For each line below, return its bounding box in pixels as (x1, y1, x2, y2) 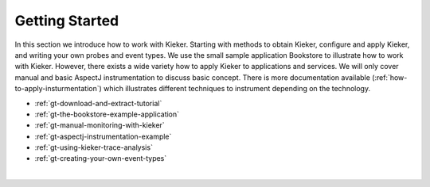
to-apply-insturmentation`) (14, 84, 103, 93)
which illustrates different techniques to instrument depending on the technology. (104, 84, 370, 93)
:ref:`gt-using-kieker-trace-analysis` (34, 143, 153, 152)
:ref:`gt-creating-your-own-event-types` (34, 154, 167, 163)
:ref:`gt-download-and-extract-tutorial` (34, 98, 162, 108)
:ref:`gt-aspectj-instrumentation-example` (34, 132, 172, 141)
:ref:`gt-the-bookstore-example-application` (34, 109, 179, 119)
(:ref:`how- (371, 72, 408, 82)
